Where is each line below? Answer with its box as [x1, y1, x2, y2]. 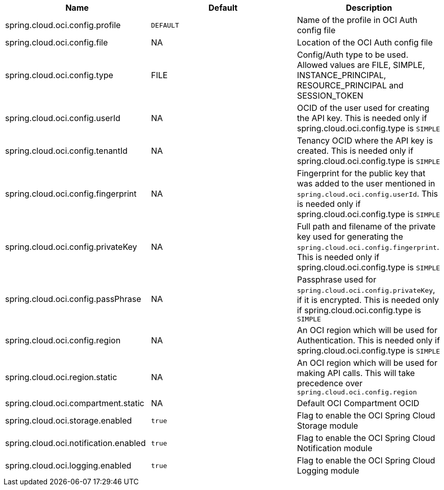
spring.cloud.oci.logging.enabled [5, 460, 132, 471]
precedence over [297, 378, 363, 388]
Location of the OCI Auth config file [297, 37, 433, 48]
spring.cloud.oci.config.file [5, 37, 108, 48]
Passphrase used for [297, 274, 377, 285]
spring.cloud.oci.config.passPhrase [5, 293, 141, 304]
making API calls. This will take [297, 368, 415, 378]
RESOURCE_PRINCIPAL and [297, 80, 404, 90]
